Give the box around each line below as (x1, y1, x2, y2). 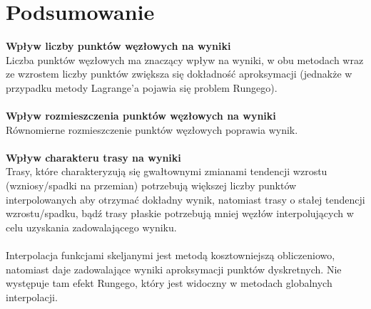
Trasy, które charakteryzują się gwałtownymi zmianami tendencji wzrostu (6, 164, 327, 179)
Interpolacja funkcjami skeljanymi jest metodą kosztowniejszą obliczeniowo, (6, 248, 335, 263)
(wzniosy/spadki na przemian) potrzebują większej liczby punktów (6, 178, 297, 193)
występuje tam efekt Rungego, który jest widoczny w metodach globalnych (6, 276, 332, 290)
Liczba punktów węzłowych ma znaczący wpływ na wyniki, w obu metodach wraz (6, 52, 364, 67)
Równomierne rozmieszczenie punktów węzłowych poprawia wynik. (6, 122, 298, 137)
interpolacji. (6, 289, 58, 304)
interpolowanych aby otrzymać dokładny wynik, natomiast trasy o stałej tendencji (6, 192, 365, 206)
